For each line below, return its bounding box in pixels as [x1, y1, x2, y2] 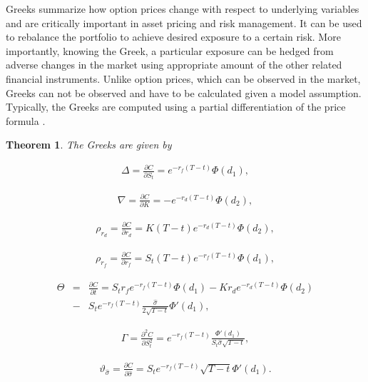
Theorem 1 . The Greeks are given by [6, 137, 172, 152]
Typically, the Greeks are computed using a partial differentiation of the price [6, 99, 346, 114]
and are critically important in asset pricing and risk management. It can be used [6, 15, 362, 30]
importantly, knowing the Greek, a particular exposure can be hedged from [6, 43, 334, 58]
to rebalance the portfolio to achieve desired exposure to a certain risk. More [6, 29, 341, 44]
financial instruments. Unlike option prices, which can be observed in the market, [6, 71, 361, 86]
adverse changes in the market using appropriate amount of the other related [6, 57, 342, 72]
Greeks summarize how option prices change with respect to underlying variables [6, 1, 359, 16]
